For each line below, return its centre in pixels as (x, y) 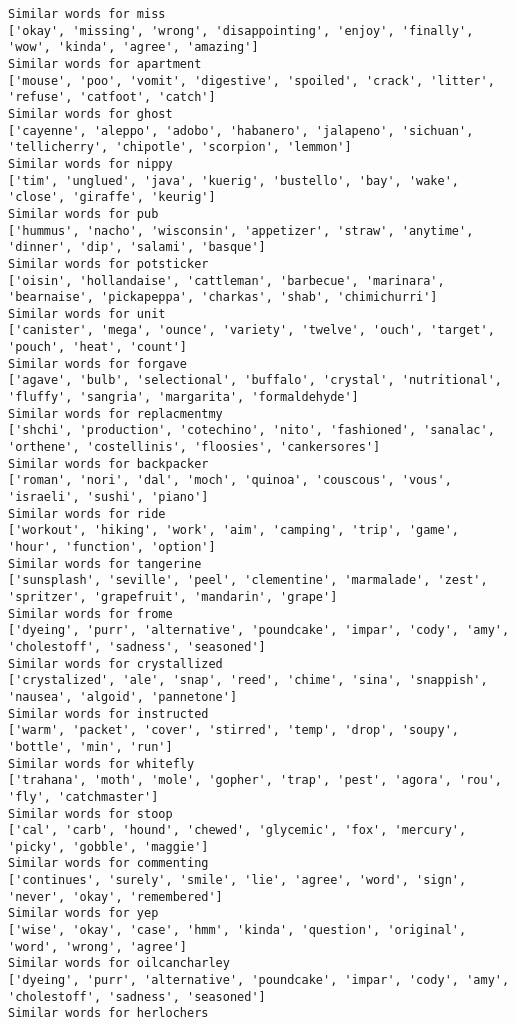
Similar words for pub (83, 213)
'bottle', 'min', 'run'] (90, 746)
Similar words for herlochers (108, 1013)
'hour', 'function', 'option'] (112, 547)
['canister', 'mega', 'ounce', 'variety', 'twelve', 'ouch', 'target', (251, 330)
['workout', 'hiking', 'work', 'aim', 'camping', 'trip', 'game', (234, 530)
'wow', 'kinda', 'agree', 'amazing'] (133, 47)
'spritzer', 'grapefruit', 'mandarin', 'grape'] (173, 596)
